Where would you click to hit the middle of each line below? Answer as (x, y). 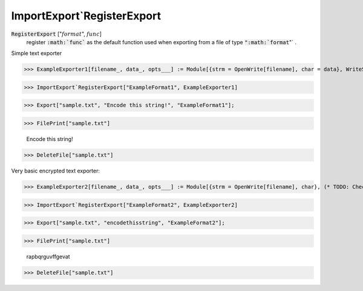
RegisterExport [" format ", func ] (57, 34)
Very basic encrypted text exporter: (55, 171)
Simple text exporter (37, 53)
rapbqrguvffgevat (48, 257)
